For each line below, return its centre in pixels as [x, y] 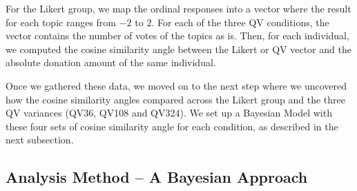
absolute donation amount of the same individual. [111, 62]
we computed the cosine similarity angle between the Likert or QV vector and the [178, 49]
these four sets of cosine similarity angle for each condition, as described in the [172, 126]
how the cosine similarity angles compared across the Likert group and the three [175, 99]
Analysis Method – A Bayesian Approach [157, 177]
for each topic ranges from [61, 22]
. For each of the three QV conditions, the [240, 22]
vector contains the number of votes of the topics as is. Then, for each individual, [177, 36]
